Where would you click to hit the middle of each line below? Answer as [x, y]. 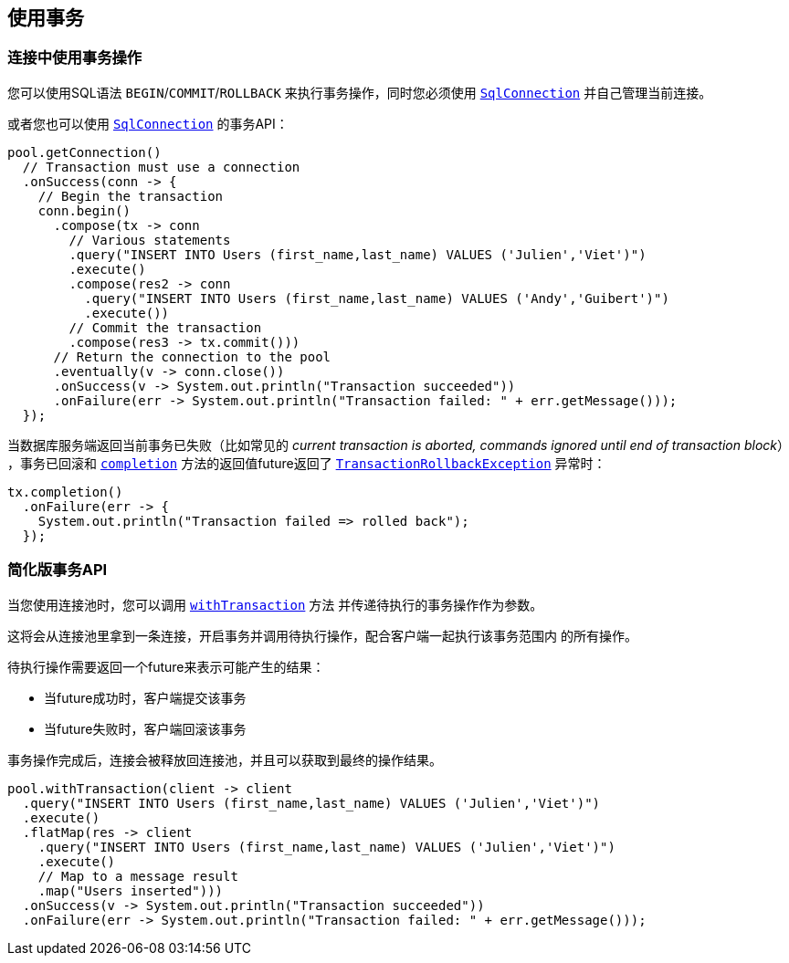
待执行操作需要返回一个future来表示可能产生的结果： [166, 666]
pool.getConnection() [84, 152]
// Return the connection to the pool [192, 356]
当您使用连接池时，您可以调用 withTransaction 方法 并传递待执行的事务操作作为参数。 [275, 604]
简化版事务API [58, 570]
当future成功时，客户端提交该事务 [145, 697]
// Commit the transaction [165, 327]
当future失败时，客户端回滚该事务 [145, 728]
